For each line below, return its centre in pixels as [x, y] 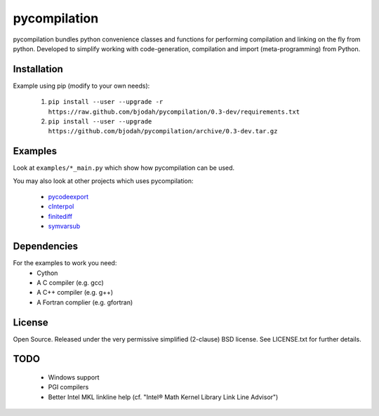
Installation [38, 69]
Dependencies [46, 247]
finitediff [60, 216]
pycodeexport [68, 197]
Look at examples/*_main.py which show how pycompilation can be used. [124, 168]
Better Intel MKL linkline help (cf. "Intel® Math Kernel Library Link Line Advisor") [163, 397]
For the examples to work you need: [65, 263]
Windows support [74, 377]
